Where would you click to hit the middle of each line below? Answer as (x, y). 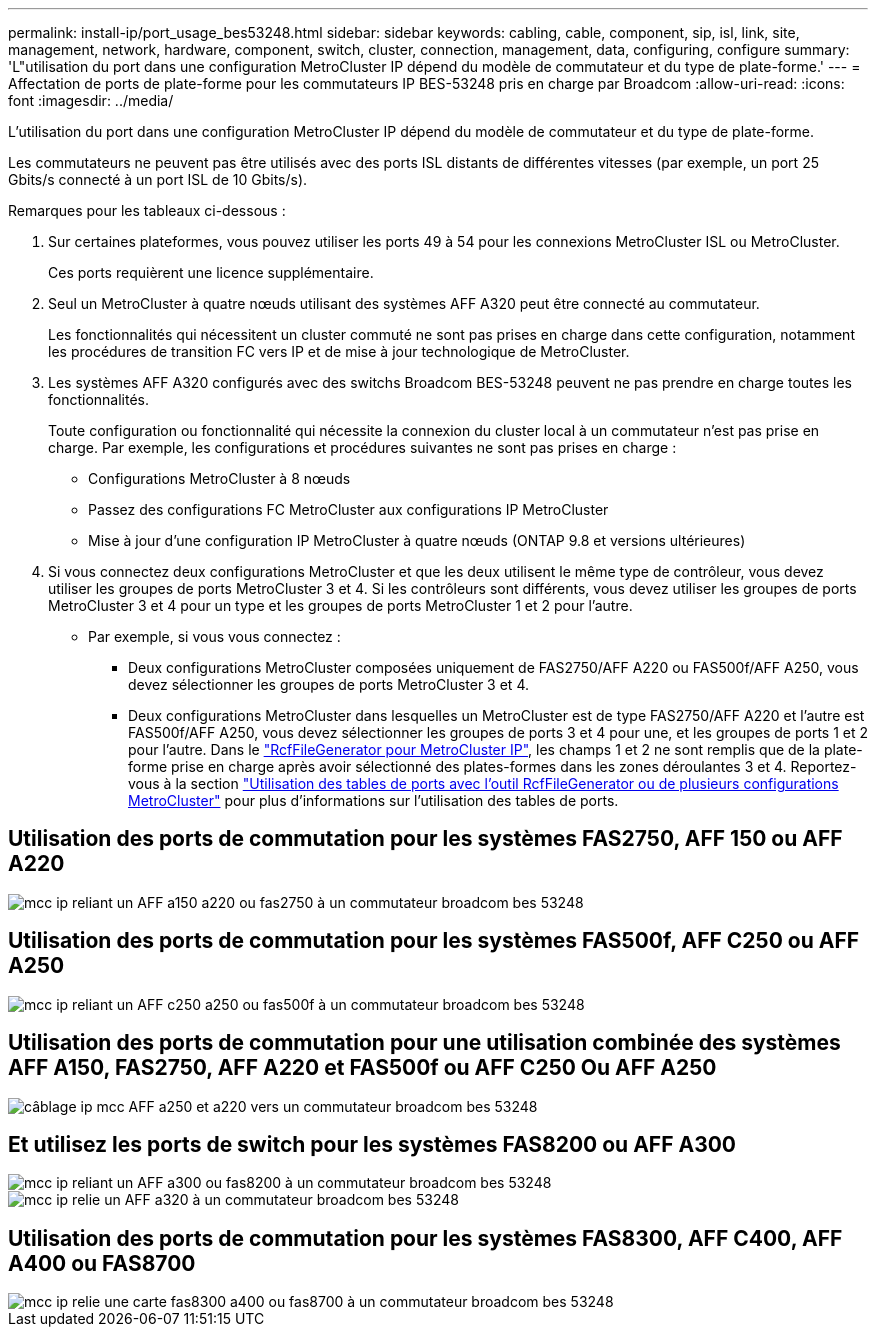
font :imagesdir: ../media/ (91, 100)
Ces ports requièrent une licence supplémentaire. (211, 272)
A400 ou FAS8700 (102, 1263)
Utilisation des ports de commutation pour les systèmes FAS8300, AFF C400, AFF (425, 1238)
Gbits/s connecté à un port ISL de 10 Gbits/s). (158, 179)
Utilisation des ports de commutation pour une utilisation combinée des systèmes (424, 1043)
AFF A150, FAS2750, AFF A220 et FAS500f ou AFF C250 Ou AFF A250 (362, 1068)
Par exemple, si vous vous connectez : (214, 636)
